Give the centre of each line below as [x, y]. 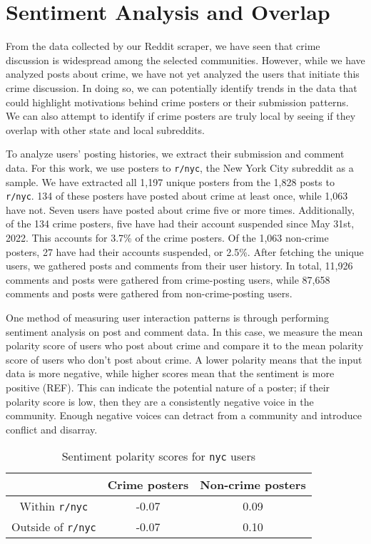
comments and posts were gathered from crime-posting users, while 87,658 [168, 279]
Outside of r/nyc [54, 527]
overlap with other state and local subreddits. [105, 129]
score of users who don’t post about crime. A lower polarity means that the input [184, 359]
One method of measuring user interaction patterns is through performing [167, 317]
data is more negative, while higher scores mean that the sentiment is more [170, 373]
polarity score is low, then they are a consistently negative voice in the [160, 401]
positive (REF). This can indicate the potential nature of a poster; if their [168, 387]
